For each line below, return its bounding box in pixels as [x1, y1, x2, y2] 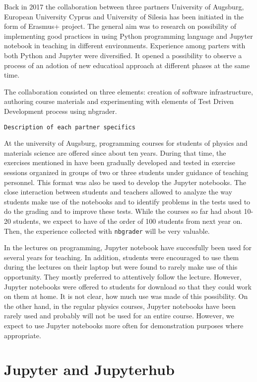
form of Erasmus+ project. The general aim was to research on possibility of [4, 21, 236, 31]
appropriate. [4, 330, 41, 340]
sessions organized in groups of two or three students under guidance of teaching [4, 167, 249, 177]
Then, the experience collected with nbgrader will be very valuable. [4, 225, 210, 236]
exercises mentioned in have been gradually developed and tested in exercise [4, 157, 235, 168]
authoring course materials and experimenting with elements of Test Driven [4, 96, 234, 106]
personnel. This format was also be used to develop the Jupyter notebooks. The [4, 177, 247, 187]
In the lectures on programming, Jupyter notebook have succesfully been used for [4, 242, 252, 253]
